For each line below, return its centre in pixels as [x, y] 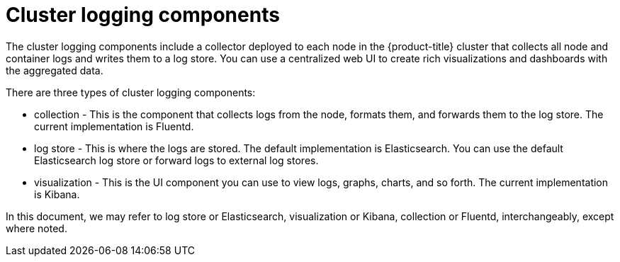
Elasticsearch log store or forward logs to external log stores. [176, 160]
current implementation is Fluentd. [114, 126]
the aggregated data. [55, 70]
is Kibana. [57, 194]
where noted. [36, 228]
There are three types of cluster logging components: [131, 92]
